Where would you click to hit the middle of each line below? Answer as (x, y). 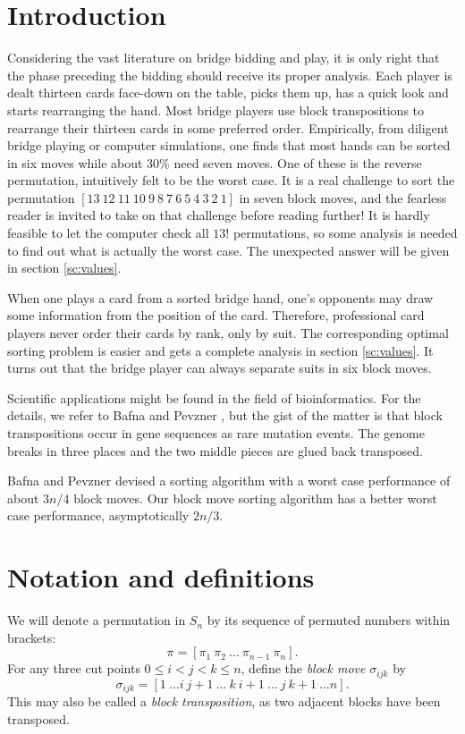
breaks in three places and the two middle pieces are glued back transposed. (215, 450)
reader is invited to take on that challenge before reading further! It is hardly (219, 215)
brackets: (32, 637)
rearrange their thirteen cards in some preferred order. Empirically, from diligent (228, 127)
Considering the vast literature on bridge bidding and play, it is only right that (224, 58)
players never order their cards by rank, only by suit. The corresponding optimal (228, 333)
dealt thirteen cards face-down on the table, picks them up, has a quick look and (228, 93)
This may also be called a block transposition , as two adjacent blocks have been (224, 701)
